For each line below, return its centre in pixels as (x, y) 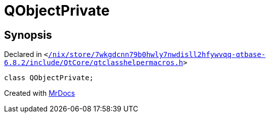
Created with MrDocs (40, 93)
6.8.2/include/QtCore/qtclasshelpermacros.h (94, 63)
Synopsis (28, 35)
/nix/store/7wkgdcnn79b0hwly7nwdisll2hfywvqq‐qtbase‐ (157, 55)
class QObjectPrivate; (49, 78)
